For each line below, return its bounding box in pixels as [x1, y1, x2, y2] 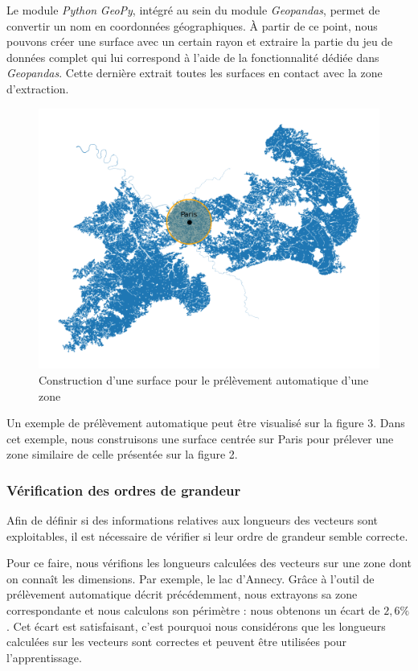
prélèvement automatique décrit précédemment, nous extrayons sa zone [6, 586, 358, 603]
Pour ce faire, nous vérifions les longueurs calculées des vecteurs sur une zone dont [6, 554, 412, 571]
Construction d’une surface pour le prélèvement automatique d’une [39, 371, 369, 388]
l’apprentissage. [6, 648, 82, 665]
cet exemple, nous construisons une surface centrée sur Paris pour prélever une [6, 430, 394, 447]
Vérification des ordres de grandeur [6, 480, 241, 500]
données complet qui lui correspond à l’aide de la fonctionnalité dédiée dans [6, 48, 379, 65]
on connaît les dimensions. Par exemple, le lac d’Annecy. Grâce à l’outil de [6, 570, 375, 587]
